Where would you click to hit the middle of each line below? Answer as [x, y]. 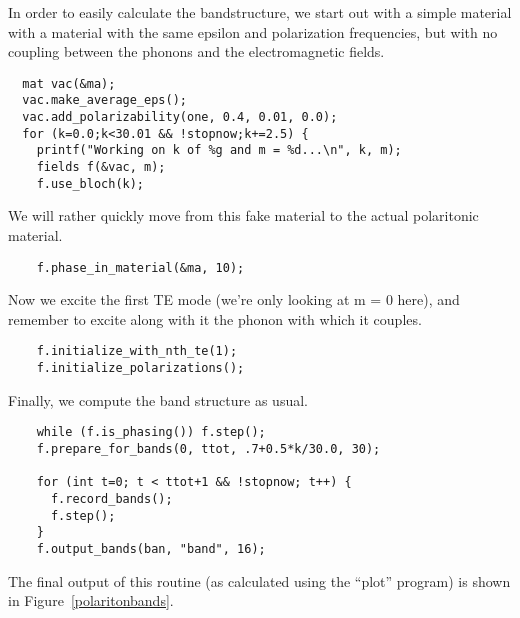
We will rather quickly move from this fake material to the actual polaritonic [243, 215]
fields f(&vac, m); [101, 167]
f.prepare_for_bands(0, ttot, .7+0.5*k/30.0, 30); [208, 448]
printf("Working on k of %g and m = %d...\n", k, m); [219, 150]
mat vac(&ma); [69, 83]
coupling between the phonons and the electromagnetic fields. [196, 51]
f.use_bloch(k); [90, 183]
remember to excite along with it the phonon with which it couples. [215, 318]
